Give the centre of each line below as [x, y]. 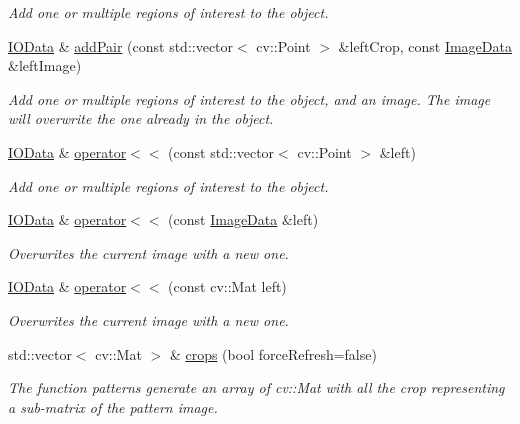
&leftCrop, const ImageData [425, 45]
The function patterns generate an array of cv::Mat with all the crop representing [256, 387]
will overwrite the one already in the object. [141, 118]
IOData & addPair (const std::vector [121, 45]
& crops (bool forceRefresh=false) [273, 353]
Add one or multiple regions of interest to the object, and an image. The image [249, 98]
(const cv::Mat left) [227, 286]
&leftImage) [45, 65]
